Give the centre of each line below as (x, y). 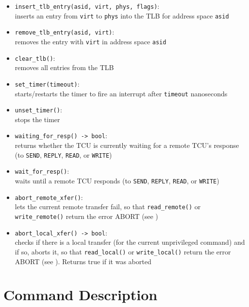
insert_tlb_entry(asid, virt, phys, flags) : (87, 6)
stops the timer (37, 119)
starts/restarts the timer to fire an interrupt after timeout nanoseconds (121, 93)
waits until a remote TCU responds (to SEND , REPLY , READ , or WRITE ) (117, 181)
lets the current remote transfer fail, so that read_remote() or (108, 207)
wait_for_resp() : (42, 171)
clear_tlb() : (35, 58)
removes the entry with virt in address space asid (91, 41)
